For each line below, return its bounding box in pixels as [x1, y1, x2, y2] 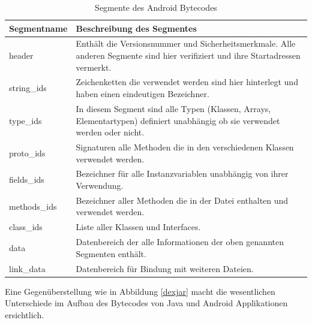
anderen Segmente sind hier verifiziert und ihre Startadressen [76, 49, 301, 62]
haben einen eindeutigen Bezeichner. [76, 87, 209, 100]
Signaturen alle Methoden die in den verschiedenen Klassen [76, 140, 294, 153]
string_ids [9, 81, 47, 94]
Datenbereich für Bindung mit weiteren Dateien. [76, 262, 254, 274]
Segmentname [9, 22, 68, 34]
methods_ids [9, 200, 57, 212]
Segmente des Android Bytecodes [95, 1, 217, 13]
